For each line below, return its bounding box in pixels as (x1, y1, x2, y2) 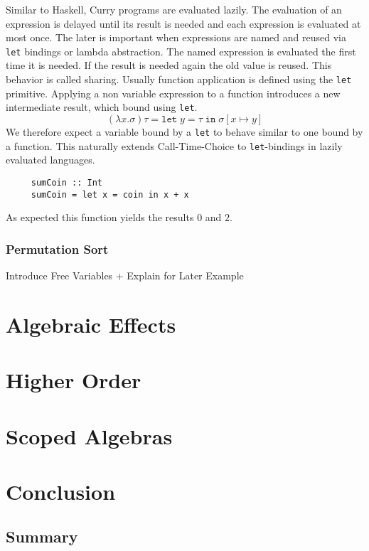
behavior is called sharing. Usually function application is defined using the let (6, 72, 352, 87)
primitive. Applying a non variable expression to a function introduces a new (6, 85, 341, 100)
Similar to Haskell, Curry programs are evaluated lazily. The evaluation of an (6, 2, 342, 16)
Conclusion (6, 476, 116, 505)
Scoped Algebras (6, 421, 173, 450)
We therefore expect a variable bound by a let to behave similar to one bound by (6, 124, 363, 139)
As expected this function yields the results (6, 210, 194, 225)
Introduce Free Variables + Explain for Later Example (6, 267, 244, 282)
